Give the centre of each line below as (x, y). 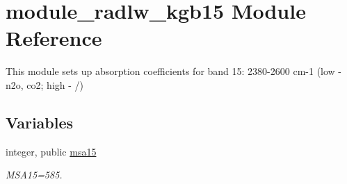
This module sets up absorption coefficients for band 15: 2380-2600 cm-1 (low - (174, 71)
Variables (40, 122)
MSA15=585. (34, 175)
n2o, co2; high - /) (45, 84)
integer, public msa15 (51, 151)
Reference (54, 38)
